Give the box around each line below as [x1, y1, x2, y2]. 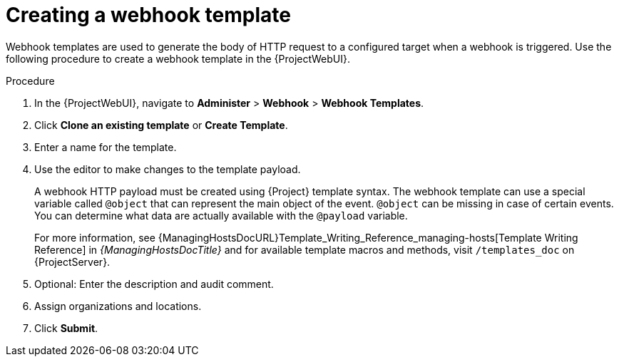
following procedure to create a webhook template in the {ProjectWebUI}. [6, 52, 350, 65]
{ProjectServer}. [34, 255, 111, 268]
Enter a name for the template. [34, 140, 177, 153]
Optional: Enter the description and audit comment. [34, 277, 274, 290]
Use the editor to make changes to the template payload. [34, 162, 301, 175]
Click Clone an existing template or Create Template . [34, 118, 288, 131]
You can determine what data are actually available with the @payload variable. [34, 209, 408, 222]
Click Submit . [34, 321, 98, 334]
